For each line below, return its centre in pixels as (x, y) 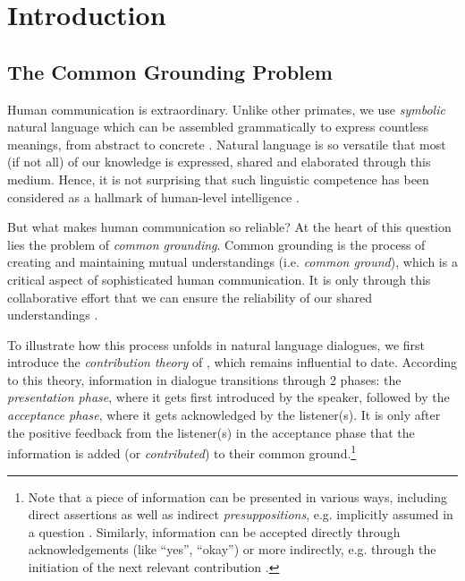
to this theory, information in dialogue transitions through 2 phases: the (204, 379)
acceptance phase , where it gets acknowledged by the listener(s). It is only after (224, 415)
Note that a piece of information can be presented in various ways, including (237, 496)
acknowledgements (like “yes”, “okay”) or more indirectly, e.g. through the (232, 549)
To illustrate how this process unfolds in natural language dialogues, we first (216, 344)
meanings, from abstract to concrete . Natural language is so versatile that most (227, 144)
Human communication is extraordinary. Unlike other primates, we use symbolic (226, 109)
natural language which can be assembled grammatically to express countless (218, 127)
